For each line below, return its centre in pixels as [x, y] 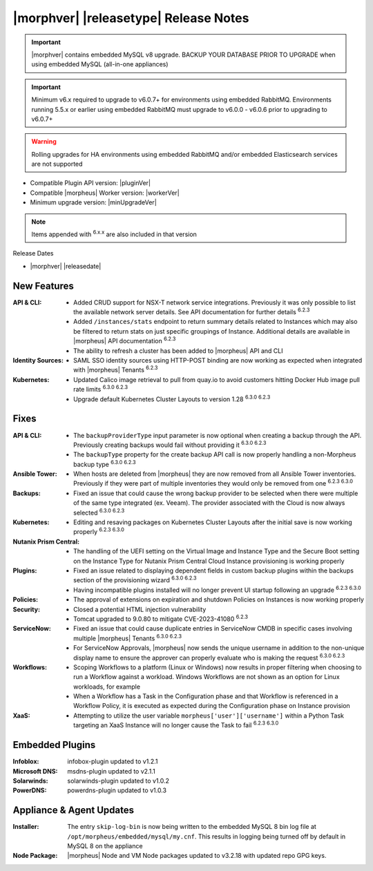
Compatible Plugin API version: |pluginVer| [90, 183]
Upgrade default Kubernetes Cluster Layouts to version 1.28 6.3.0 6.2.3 [172, 399]
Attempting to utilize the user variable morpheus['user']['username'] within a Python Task [209, 716]
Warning [44, 142]
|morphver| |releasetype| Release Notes [131, 18]
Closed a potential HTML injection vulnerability [140, 609]
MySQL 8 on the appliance [105, 846]
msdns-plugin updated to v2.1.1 [111, 771]
